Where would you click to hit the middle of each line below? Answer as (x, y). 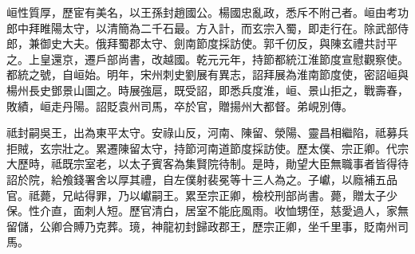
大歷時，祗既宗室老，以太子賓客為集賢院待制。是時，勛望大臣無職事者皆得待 (207, 164)
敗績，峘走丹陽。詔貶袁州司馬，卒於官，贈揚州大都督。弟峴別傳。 (180, 106)
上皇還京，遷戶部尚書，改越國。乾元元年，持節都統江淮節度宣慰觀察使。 (218, 59)
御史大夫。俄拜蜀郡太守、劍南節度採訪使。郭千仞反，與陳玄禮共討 (213, 43)
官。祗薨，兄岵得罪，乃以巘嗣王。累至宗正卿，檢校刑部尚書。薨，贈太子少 (202, 195)
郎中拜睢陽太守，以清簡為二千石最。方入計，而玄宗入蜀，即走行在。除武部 (202, 27)
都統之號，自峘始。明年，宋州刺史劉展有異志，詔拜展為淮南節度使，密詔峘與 (207, 74)
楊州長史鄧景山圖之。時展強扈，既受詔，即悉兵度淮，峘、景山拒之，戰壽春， (207, 90)
